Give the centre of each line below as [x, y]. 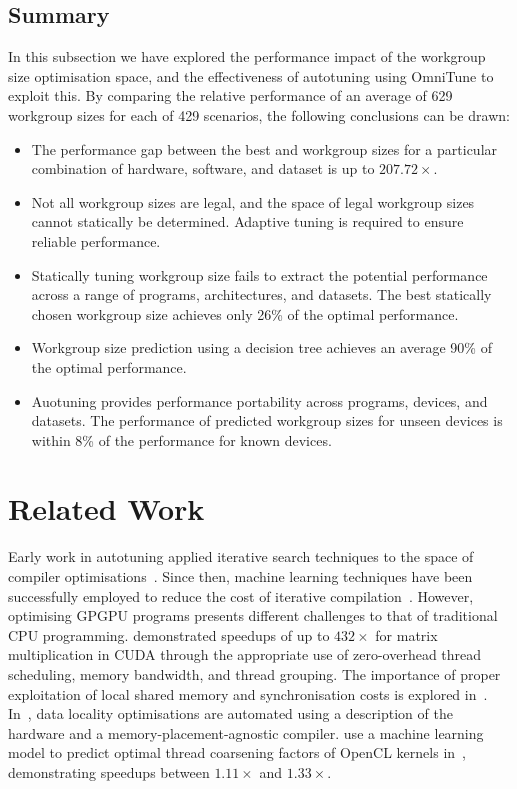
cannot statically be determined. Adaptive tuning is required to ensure [247, 221]
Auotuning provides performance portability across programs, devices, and [259, 400]
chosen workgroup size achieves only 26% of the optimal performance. [245, 313]
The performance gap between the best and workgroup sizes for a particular [264, 148]
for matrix [406, 634]
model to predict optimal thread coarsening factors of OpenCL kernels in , [237, 752]
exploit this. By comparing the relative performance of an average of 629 [230, 95]
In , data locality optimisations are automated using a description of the [230, 713]
